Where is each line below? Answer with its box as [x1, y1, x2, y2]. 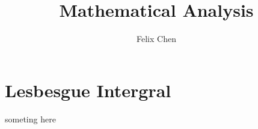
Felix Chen [137, 32, 176, 45]
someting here [5, 112, 56, 125]
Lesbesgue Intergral [5, 77, 171, 102]
